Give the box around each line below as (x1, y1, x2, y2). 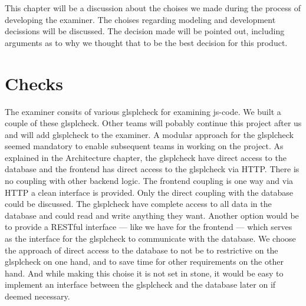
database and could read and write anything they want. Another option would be (5, 209, 299, 221)
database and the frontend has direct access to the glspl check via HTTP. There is (5, 163, 300, 175)
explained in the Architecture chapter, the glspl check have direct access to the (5, 151, 287, 163)
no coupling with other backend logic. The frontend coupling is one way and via (5, 175, 294, 187)
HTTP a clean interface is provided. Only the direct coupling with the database (5, 186, 293, 198)
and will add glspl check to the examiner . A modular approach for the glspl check (5, 128, 294, 140)
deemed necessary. (5, 290, 70, 302)
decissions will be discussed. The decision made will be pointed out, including (5, 25, 285, 37)
